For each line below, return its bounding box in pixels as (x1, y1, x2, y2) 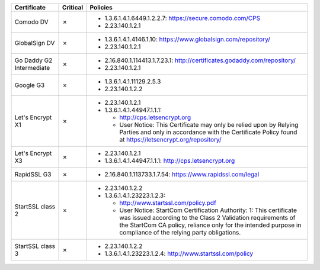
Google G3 (14, 81, 45, 89)
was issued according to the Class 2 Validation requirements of (119, 214, 296, 221)
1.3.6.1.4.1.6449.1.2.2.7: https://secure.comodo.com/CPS (104, 14, 261, 22)
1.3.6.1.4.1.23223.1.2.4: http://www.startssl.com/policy (104, 249, 254, 258)
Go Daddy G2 (14, 56, 53, 65)
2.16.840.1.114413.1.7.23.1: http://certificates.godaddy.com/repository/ (104, 56, 296, 65)
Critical (62, 4, 84, 11)
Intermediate (14, 64, 50, 72)
